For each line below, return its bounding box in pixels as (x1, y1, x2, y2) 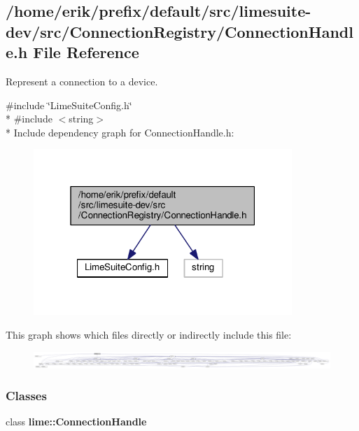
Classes (6, 387, 47, 404)
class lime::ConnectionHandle (6, 414, 147, 429)
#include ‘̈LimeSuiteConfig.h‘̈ (6, 97, 132, 112)
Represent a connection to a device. (6, 73, 158, 88)
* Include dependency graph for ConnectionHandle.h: (6, 125, 234, 139)
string (69, 111, 94, 126)
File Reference (33, 41, 139, 63)
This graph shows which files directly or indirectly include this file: (6, 327, 292, 341)
